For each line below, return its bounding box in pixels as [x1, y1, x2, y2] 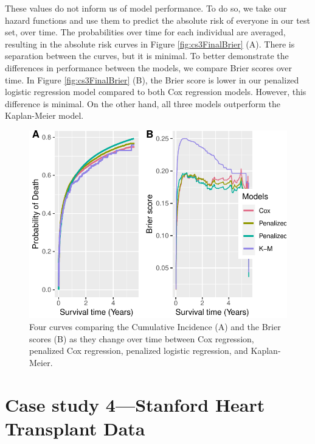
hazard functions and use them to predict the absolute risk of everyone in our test [5, 13, 310, 26]
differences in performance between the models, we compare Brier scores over [5, 61, 292, 74]
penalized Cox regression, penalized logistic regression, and [29, 344, 248, 357]
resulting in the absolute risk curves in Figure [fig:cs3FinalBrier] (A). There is [5, 37, 295, 50]
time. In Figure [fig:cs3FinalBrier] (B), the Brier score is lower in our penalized [5, 73, 299, 86]
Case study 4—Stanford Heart [5, 392, 265, 417]
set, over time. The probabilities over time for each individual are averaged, [5, 26, 286, 38]
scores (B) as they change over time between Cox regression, [29, 332, 254, 345]
